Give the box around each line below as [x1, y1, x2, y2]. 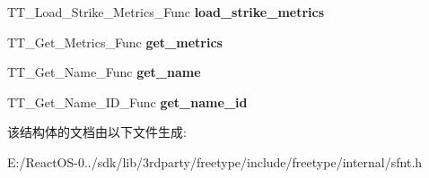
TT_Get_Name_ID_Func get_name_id [7, 92, 248, 111]
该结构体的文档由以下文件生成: [7, 123, 187, 141]
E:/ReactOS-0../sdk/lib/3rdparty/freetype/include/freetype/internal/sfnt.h [7, 152, 423, 171]
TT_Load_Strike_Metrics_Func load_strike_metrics [7, 3, 325, 21]
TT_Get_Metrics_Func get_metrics [7, 32, 223, 51]
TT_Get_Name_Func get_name [7, 63, 201, 81]
